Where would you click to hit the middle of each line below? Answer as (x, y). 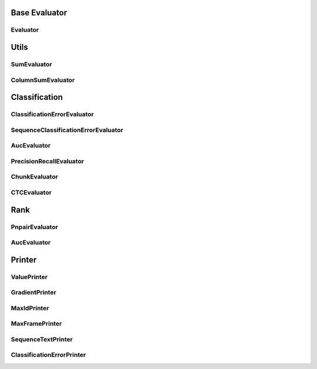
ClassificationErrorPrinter (48, 355)
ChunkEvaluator (34, 177)
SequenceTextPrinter (42, 339)
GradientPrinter (34, 293)
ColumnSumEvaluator (43, 80)
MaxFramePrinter (36, 324)
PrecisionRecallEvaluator (48, 161)
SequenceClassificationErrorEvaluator (67, 130)
